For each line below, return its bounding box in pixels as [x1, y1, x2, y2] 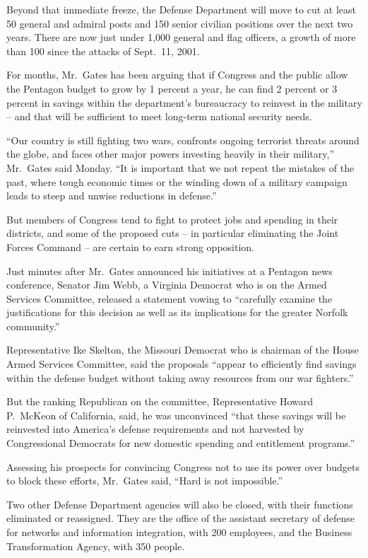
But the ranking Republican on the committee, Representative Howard [6, 394, 313, 409]
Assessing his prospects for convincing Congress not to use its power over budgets [6, 459, 360, 474]
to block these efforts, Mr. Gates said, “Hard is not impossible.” [6, 473, 283, 488]
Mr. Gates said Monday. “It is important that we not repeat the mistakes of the [6, 160, 355, 175]
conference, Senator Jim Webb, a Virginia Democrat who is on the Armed [6, 277, 327, 292]
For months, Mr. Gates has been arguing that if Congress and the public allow [6, 67, 348, 82]
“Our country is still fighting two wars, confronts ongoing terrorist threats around [6, 132, 360, 147]
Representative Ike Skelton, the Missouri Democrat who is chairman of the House [6, 342, 359, 357]
